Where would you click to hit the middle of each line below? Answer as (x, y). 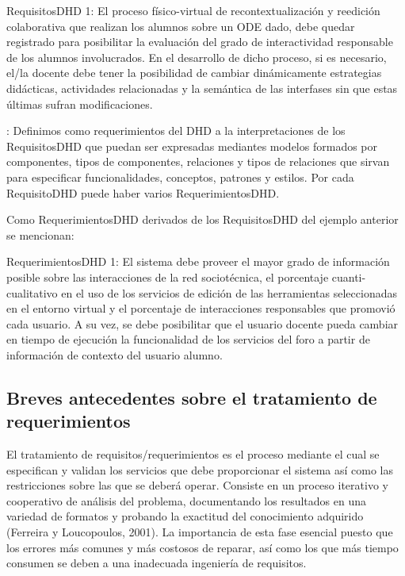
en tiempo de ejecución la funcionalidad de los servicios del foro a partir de (188, 339)
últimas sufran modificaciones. (80, 104)
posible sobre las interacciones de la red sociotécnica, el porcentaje (168, 276)
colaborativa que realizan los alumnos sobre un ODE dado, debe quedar (181, 26)
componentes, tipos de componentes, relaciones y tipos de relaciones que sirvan (198, 161)
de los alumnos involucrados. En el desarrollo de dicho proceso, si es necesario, (197, 57)
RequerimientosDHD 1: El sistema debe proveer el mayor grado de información (198, 261)
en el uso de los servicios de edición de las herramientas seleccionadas (229, 292)
